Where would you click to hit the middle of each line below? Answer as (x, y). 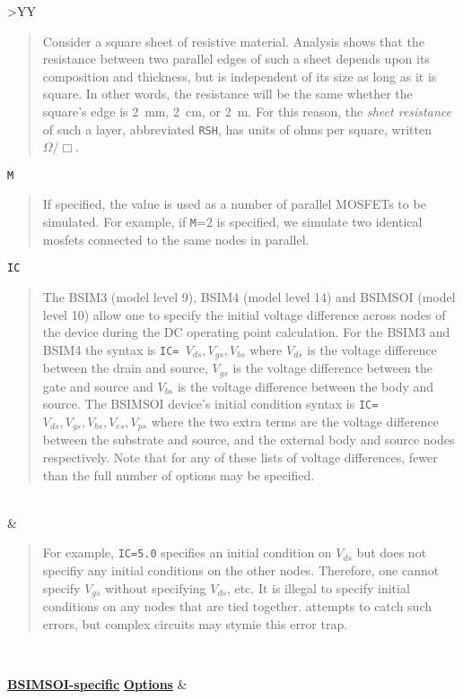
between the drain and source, (125, 368)
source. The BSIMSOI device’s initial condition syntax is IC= (210, 404)
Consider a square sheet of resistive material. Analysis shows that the (233, 41)
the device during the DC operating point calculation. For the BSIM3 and (246, 332)
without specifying (156, 587)
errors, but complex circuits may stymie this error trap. (195, 623)
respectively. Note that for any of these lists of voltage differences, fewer (240, 457)
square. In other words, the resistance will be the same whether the (227, 94)
